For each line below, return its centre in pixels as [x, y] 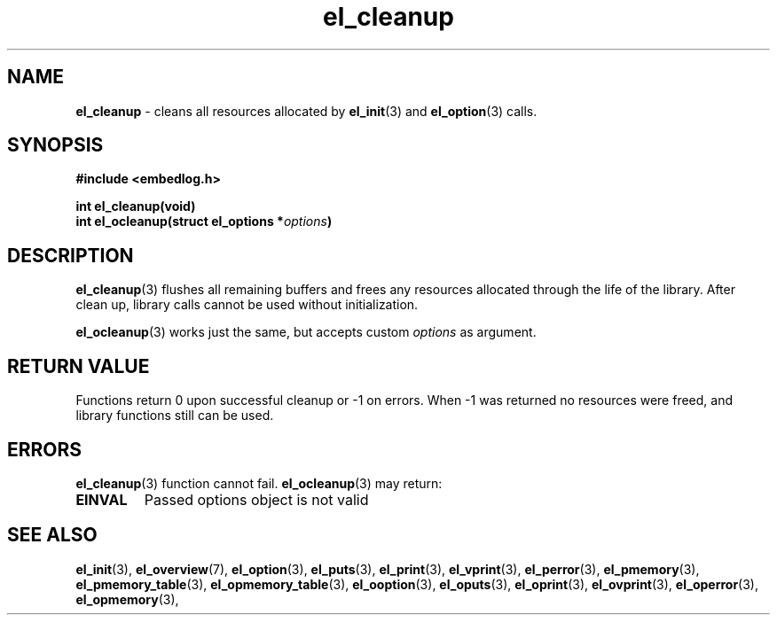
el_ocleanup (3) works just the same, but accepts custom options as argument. [306, 332]
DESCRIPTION [71, 255]
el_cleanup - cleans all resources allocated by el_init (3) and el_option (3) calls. [306, 111]
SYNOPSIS [55, 145]
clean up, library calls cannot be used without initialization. [247, 305]
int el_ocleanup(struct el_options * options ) [204, 222]
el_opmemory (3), [127, 599]
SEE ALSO [52, 535]
